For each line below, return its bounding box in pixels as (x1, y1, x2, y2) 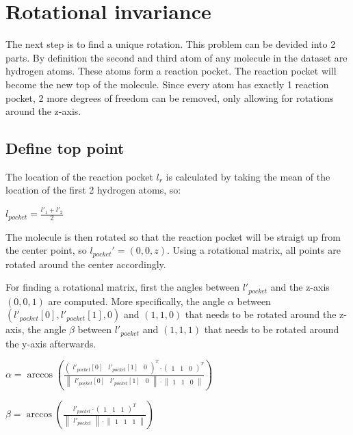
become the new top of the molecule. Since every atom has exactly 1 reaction (5, 77, 329, 91)
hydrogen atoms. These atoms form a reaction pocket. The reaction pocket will (5, 64, 337, 78)
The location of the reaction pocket (5, 169, 153, 183)
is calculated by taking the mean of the (166, 169, 330, 183)
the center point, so (5, 243, 87, 257)
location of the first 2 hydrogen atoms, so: (5, 183, 181, 197)
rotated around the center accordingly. (5, 256, 166, 271)
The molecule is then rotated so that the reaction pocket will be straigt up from (5, 229, 341, 243)
